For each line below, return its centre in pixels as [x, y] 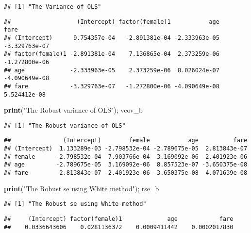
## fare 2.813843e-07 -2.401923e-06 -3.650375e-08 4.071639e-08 [126, 173]
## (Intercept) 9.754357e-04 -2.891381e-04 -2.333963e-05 [112, 38]
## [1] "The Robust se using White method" [75, 204]
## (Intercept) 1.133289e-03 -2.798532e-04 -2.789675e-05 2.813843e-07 [126, 149]
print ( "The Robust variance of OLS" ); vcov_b [73, 110]
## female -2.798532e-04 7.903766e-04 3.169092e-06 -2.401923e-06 [126, 157]
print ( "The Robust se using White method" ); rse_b [82, 188]
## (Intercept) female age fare [126, 141]
